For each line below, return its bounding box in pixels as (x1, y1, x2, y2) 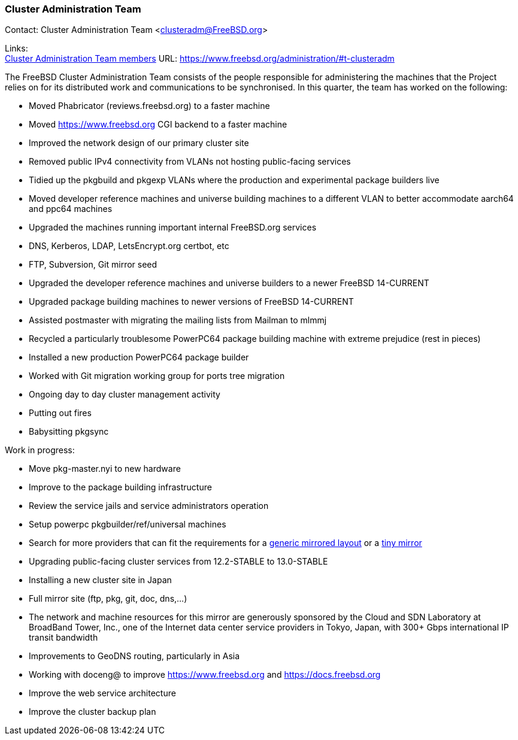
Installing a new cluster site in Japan (29, 575, 172, 586)
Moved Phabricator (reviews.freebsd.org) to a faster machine (29, 101, 270, 111)
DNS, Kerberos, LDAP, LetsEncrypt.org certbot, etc (29, 241, 229, 251)
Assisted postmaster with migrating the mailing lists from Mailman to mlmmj (29, 315, 327, 326)
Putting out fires (29, 408, 92, 418)
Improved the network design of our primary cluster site (29, 138, 249, 148)
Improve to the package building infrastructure (29, 482, 212, 493)
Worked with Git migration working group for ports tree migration (29, 371, 285, 381)
